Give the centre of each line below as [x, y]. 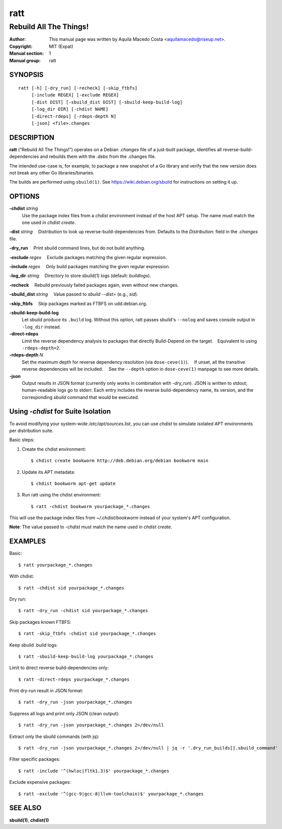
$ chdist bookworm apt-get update [73, 483]
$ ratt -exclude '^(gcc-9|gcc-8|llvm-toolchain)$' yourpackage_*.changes [111, 794]
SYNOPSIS [26, 75]
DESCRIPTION [32, 138]
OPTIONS [24, 196]
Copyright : [21, 46]
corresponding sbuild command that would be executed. [80, 397]
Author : [18, 39]
